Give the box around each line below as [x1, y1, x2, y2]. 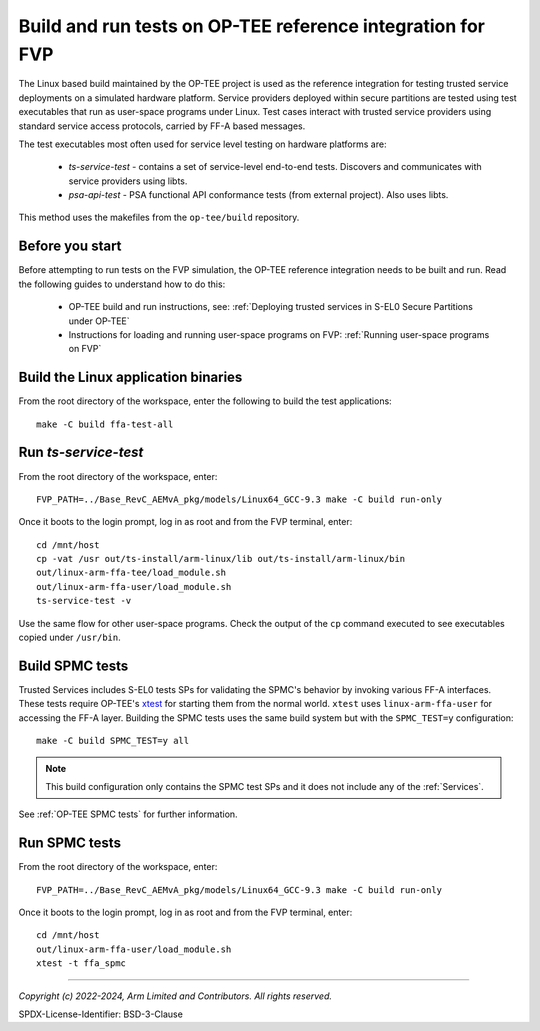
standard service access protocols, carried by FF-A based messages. [18, 120, 306, 132]
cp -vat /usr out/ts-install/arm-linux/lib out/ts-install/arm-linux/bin [36, 553, 406, 565]
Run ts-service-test [18, 444, 144, 461]
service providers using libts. [68, 175, 188, 187]
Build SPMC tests [18, 657, 129, 674]
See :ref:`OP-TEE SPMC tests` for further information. [18, 808, 239, 820]
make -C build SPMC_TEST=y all [36, 735, 190, 747]
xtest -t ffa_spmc [36, 958, 127, 969]
